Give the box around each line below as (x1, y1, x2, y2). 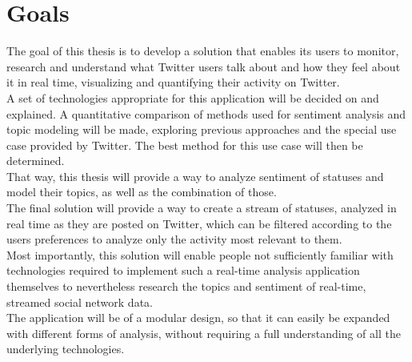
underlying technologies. (6, 340, 125, 357)
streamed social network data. (6, 293, 153, 310)
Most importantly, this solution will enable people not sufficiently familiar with (6, 246, 394, 263)
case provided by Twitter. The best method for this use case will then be (6, 136, 363, 153)
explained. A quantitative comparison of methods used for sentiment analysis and (6, 105, 406, 122)
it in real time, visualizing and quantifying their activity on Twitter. (6, 74, 340, 90)
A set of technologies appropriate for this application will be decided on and (6, 89, 379, 106)
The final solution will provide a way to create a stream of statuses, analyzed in (6, 199, 397, 216)
